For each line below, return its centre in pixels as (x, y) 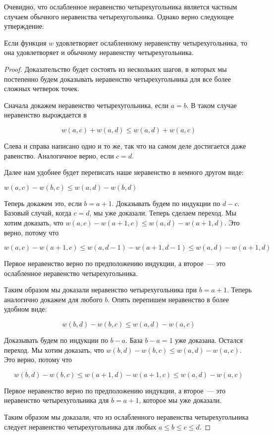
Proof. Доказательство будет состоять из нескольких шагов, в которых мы (115, 69)
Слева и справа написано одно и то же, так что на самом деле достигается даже (125, 145)
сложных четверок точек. (42, 88)
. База (134, 340)
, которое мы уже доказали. (180, 400)
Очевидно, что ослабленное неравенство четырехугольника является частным (121, 6)
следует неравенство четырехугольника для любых (80, 426)
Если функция (25, 42)
